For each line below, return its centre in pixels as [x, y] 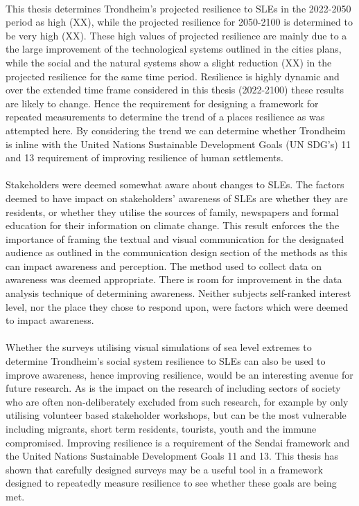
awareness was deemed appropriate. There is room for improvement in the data [174, 279]
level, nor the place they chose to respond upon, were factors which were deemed [177, 306]
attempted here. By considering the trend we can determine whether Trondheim [176, 130]
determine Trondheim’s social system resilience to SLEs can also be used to [166, 361]
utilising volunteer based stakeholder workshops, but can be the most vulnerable [176, 415]
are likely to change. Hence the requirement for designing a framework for [162, 103]
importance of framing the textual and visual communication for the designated [175, 238]
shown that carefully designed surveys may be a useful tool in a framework [164, 469]
